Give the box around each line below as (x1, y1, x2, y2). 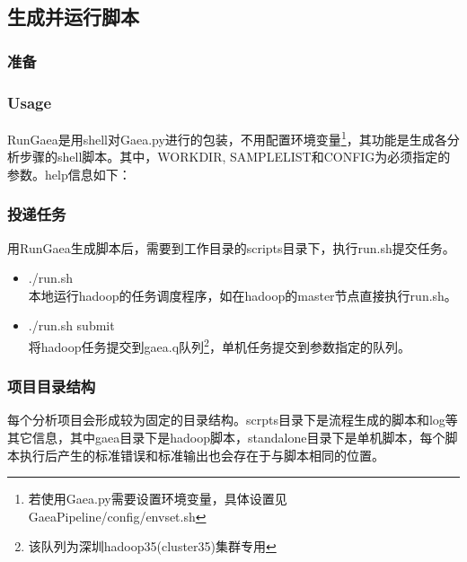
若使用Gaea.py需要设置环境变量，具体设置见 (28, 489, 287, 508)
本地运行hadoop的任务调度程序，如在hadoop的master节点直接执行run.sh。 (28, 285, 457, 304)
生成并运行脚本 (7, 3, 139, 31)
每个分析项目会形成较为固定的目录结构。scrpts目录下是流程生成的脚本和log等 (7, 410, 458, 429)
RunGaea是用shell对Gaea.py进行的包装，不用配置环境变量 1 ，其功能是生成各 (7, 127, 447, 148)
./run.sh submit (28, 316, 115, 335)
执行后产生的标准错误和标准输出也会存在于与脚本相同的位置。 (19, 445, 384, 464)
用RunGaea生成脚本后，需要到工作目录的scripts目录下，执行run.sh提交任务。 (7, 238, 455, 257)
